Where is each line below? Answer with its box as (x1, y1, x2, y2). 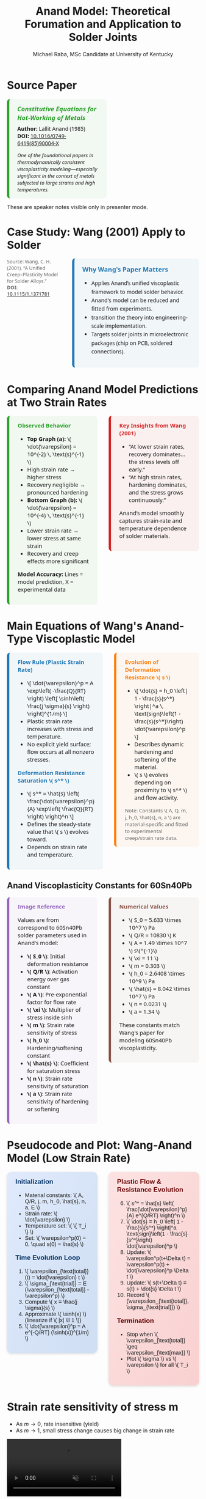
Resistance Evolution (116, 1185, 183, 1193)
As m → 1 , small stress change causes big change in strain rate (15, 1426, 175, 1434)
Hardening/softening (27, 1044, 83, 1052)
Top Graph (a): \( (27, 434, 72, 443)
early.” (128, 465, 146, 473)
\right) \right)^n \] (27, 812, 74, 820)
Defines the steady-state (27, 820, 91, 828)
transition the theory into (91, 313, 154, 322)
